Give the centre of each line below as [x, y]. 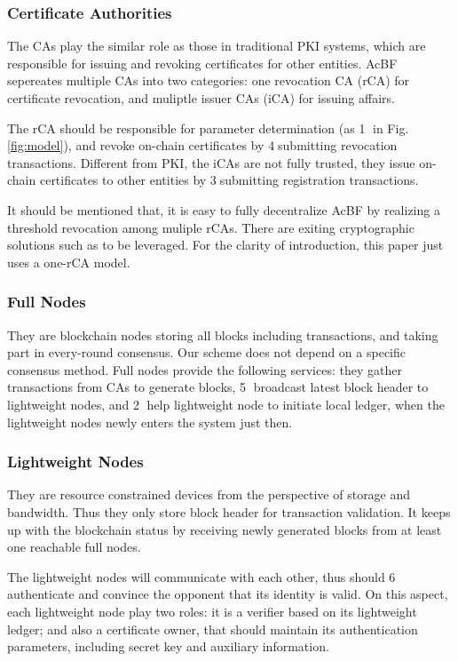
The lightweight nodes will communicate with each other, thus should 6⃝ [203, 576]
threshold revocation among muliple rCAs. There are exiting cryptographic [211, 227]
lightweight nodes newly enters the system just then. [150, 422]
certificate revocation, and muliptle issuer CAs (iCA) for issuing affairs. [201, 98]
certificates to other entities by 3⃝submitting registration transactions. [229, 180]
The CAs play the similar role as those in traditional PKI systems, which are [217, 46]
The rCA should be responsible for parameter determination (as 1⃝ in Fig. [208, 127]
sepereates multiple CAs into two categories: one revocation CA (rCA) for [209, 80]
